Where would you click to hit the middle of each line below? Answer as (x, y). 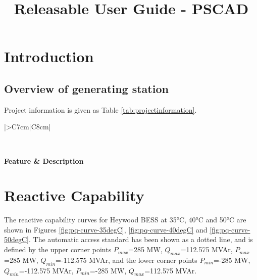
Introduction (49, 56)
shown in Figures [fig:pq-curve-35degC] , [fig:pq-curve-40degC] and (106, 229)
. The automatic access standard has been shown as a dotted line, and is (141, 239)
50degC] (16, 239)
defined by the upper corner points (58, 249)
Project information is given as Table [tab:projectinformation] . (100, 109)
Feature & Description (44, 160)
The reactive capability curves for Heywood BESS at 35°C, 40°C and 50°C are (125, 220)
